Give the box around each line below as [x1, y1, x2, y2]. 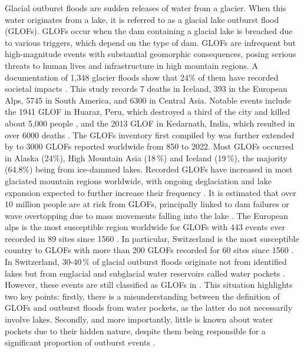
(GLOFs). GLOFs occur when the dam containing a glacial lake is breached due [5, 25, 293, 37]
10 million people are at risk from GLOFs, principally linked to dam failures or [5, 198, 289, 210]
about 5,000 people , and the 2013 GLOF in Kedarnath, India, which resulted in [5, 117, 295, 129]
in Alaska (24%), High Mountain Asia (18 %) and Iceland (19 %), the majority [5, 151, 288, 164]
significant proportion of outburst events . [5, 336, 156, 348]
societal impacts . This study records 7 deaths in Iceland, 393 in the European [5, 82, 288, 95]
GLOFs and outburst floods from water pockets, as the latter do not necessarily [5, 301, 293, 314]
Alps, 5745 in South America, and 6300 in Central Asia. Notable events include [5, 94, 291, 106]
